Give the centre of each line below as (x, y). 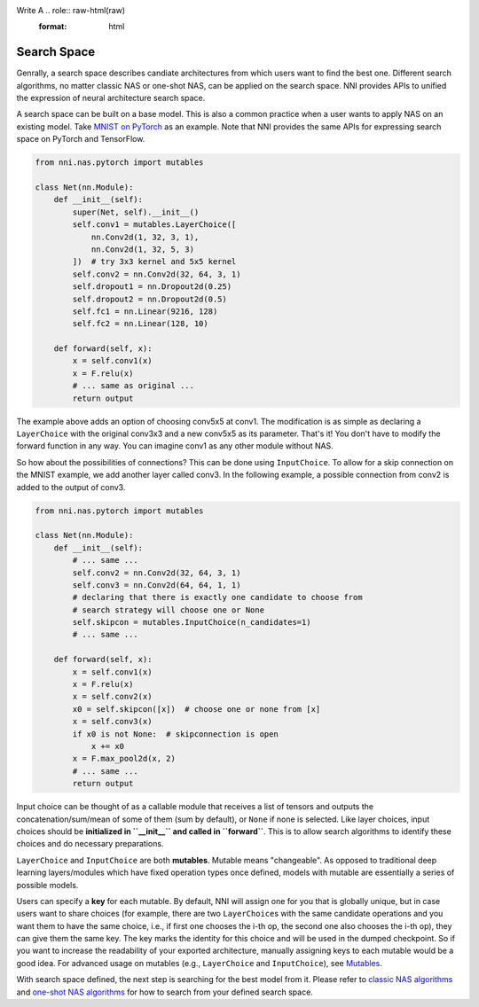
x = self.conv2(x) (112, 697)
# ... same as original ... (133, 386)
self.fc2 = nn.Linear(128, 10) (140, 324)
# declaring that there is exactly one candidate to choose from (217, 597)
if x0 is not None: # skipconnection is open (175, 734)
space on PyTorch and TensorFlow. (81, 139)
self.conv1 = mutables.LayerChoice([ (154, 225)
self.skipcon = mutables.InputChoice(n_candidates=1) (192, 622)
